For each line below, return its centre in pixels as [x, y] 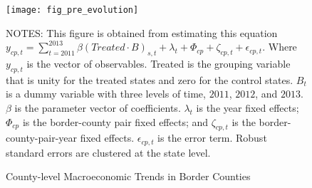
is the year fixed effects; [248, 108]
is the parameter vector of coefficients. [98, 108]
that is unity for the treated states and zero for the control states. [150, 79]
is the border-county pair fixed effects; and [115, 121]
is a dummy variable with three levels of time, [106, 94]
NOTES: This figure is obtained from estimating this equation [142, 32]
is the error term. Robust [212, 138]
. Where [280, 47]
